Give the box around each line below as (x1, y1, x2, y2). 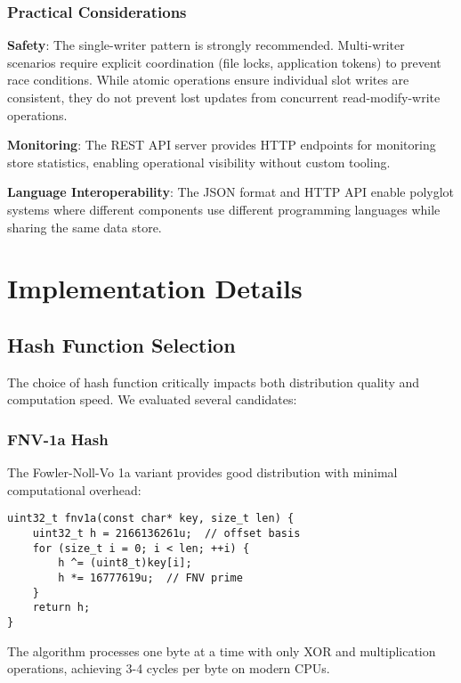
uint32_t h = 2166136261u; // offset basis (32, 526, 301, 540)
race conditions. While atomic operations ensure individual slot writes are (7, 70, 409, 89)
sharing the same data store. (7, 217, 162, 236)
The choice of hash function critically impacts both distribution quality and (7, 372, 420, 391)
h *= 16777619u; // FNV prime (58, 571, 243, 584)
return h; (32, 601, 91, 614)
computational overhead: (7, 480, 142, 499)
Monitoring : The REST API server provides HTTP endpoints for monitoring (7, 135, 436, 154)
